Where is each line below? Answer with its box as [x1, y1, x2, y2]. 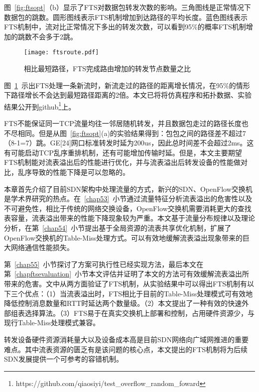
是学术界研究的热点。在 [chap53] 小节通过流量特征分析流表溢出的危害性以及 [4, 193, 253, 204]
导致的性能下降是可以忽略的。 [31, 167, 129, 177]
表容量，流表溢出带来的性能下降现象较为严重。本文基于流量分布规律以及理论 [4, 213, 255, 223]
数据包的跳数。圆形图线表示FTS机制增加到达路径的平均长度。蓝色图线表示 [4, 11, 248, 22]
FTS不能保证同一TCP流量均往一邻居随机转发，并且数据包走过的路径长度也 [4, 118, 249, 129]
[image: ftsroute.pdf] [24, 49, 99, 56]
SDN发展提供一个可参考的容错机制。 [4, 354, 123, 364]
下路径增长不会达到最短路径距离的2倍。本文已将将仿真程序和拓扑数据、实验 [4, 90, 252, 100]
